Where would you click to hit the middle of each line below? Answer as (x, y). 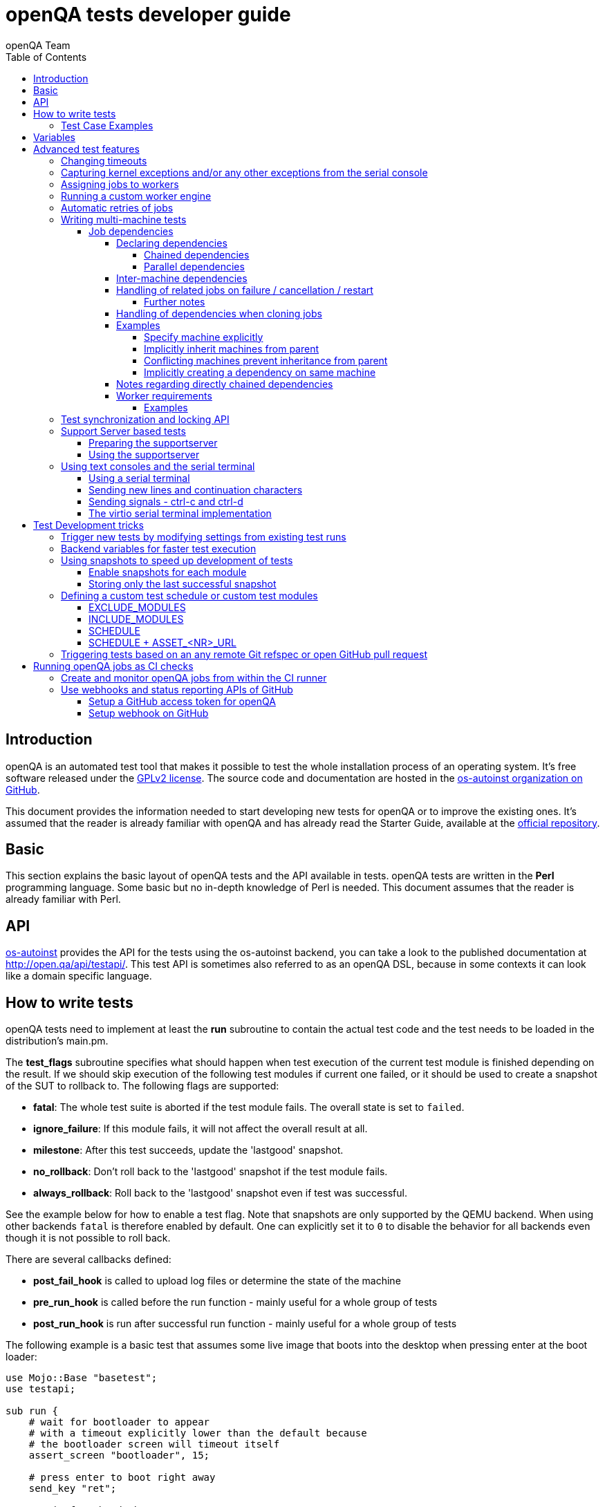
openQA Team (38, 45)
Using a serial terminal (139, 478)
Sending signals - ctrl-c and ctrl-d (166, 501)
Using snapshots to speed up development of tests (177, 560)
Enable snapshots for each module (168, 572)
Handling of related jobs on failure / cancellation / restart (245, 290)
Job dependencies (131, 231)
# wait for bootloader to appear (119, 1422)
